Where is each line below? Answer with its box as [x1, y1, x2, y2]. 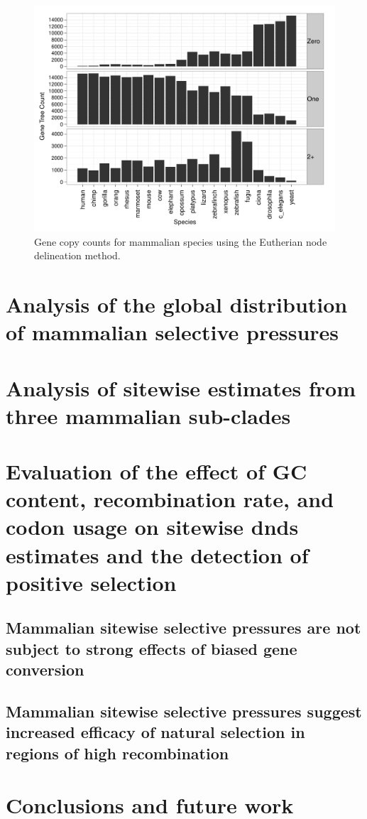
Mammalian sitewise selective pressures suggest [6, 700, 362, 722]
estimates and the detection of [6, 540, 309, 569]
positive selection [6, 568, 177, 597]
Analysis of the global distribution [6, 289, 348, 318]
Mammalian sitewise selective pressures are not [6, 617, 361, 639]
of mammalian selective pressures [6, 318, 339, 347]
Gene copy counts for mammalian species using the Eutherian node [34, 234, 327, 249]
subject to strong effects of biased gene [6, 637, 297, 659]
